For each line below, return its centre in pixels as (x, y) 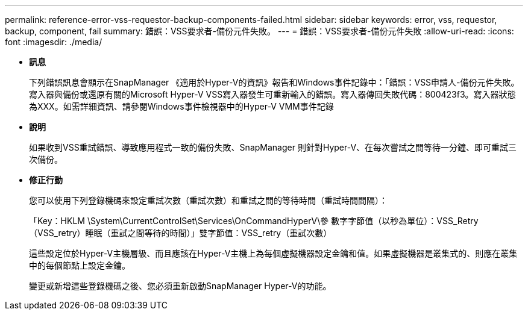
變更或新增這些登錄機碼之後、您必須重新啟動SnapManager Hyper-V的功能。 (180, 286)
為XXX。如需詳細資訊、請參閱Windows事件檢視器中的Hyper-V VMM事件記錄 (181, 106)
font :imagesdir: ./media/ (54, 42)
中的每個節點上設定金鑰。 (80, 265)
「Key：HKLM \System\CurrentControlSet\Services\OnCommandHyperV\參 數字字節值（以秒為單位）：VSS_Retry (254, 221)
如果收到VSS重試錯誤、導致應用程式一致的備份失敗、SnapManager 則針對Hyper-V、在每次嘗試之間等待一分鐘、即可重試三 (273, 147)
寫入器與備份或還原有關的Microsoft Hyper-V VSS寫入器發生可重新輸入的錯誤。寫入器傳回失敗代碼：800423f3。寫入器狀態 (272, 94)
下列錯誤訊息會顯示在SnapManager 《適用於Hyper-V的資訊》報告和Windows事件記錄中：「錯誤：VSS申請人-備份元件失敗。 (274, 82)
